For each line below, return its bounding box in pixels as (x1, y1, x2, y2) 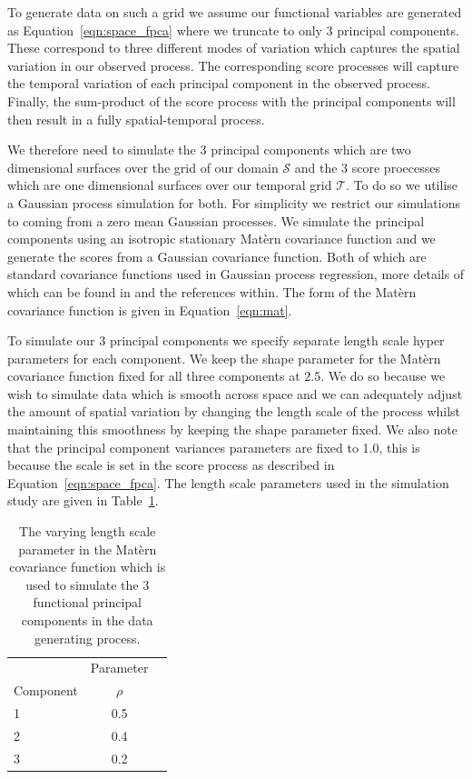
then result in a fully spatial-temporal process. (7, 109, 265, 128)
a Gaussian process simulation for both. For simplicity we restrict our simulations (7, 193, 460, 212)
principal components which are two (211, 140, 411, 159)
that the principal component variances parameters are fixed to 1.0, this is (7, 437, 420, 456)
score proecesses (351, 157, 440, 176)
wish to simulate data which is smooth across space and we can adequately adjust (7, 384, 463, 403)
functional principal (33, 593, 142, 612)
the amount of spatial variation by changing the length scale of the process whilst (7, 402, 461, 421)
